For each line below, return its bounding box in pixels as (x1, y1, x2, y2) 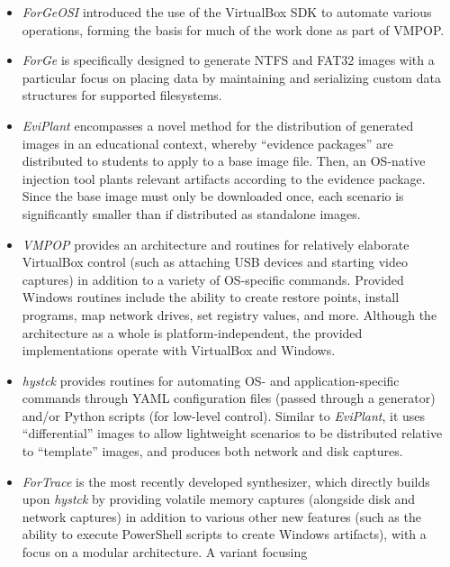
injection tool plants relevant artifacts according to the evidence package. (22, 169, 426, 187)
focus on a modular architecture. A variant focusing (22, 543, 308, 562)
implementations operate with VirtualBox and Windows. (22, 341, 336, 360)
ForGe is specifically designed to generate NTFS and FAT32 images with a (22, 50, 435, 69)
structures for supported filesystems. (22, 86, 222, 105)
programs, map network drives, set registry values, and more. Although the (22, 305, 437, 324)
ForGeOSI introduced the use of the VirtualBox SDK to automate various (22, 3, 432, 21)
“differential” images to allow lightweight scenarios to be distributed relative (22, 424, 443, 443)
